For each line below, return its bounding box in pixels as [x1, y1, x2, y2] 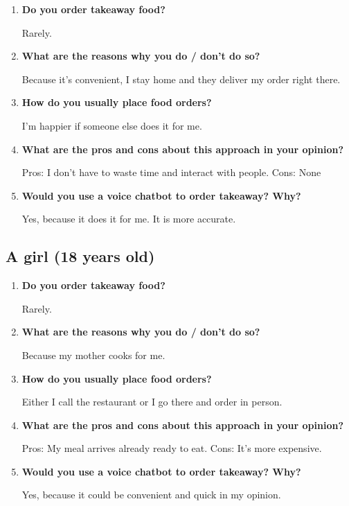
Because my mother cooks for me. [21, 347, 165, 362]
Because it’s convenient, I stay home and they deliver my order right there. [21, 71, 341, 86]
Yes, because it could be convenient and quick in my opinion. [21, 487, 281, 502]
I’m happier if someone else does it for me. [21, 118, 202, 132]
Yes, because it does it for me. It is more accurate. [21, 211, 236, 226]
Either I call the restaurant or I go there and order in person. [21, 394, 283, 409]
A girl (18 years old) [6, 245, 155, 267]
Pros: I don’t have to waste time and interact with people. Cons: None [21, 165, 321, 180]
